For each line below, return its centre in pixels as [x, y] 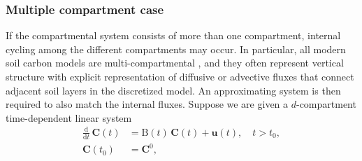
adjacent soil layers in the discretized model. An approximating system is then [173, 90]
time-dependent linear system [69, 117]
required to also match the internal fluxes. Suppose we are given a [147, 104]
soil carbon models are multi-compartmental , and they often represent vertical [175, 63]
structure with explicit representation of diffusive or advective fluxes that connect [180, 76]
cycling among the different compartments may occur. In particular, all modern [176, 49]
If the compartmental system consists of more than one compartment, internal [173, 35]
